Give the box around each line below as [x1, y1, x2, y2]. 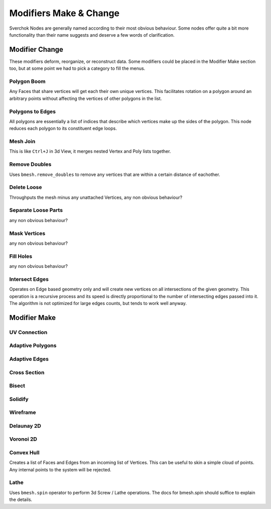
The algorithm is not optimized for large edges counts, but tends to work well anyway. [9, 300, 187, 307]
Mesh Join [9, 138, 36, 145]
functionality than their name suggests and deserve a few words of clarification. [9, 32, 175, 38]
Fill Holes [9, 253, 33, 260]
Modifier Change [9, 45, 64, 54]
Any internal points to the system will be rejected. [9, 466, 111, 472]
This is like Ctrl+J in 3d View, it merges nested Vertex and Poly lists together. [9, 148, 171, 154]
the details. [9, 496, 33, 502]
